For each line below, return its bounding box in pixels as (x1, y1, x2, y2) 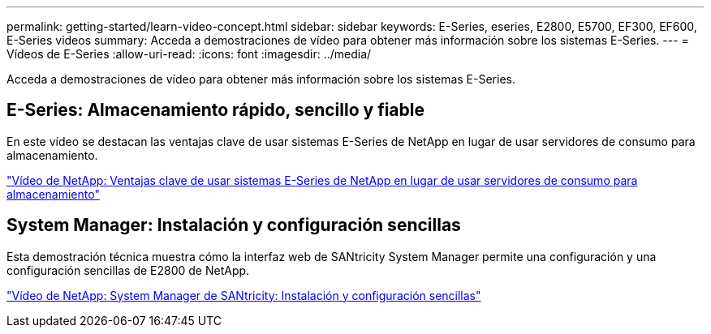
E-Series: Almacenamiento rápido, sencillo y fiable (6, 100, 425, 121)
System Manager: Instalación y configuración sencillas (6, 215, 461, 236)
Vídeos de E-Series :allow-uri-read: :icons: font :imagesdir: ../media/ (6, 47, 372, 61)
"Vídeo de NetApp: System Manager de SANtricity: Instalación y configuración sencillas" (6, 288, 481, 302)
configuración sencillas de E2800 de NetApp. (6, 263, 250, 277)
